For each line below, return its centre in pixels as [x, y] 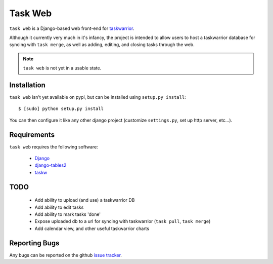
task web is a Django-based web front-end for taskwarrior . [72, 28]
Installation [27, 85]
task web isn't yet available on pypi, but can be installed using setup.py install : [98, 97]
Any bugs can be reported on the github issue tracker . [66, 255]
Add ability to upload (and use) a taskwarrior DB [85, 200]
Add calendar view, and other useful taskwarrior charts [92, 229]
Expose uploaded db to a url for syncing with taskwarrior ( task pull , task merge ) [123, 221]
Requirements [32, 135]
